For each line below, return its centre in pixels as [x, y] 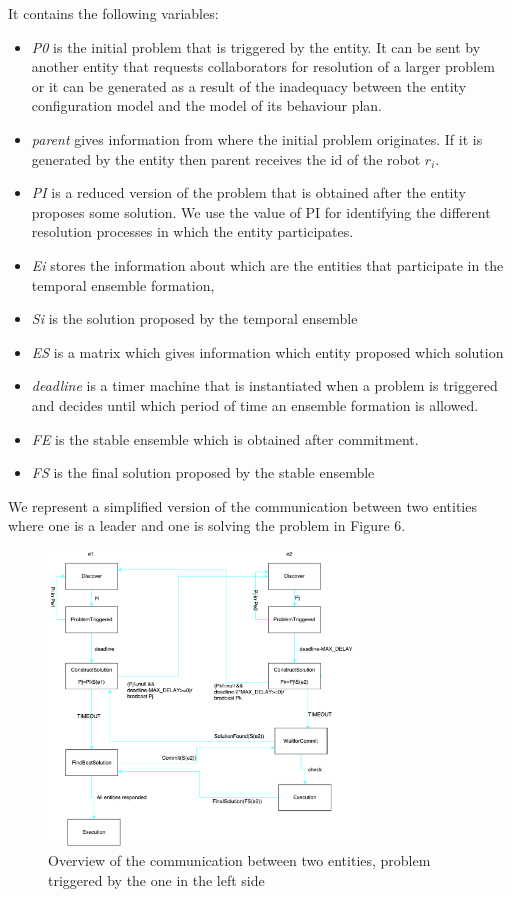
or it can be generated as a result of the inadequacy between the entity [249, 85]
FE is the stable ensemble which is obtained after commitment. [225, 438]
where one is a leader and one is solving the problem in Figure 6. [207, 525]
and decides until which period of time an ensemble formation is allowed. [255, 404]
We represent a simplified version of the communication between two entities [242, 505]
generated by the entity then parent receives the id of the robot [226, 158]
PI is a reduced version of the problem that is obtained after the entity [248, 192]
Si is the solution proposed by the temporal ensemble [194, 318]
